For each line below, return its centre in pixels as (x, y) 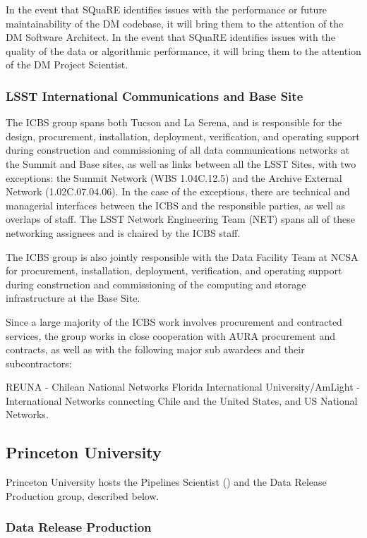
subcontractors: (39, 363)
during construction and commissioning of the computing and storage (156, 284)
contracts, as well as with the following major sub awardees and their (155, 349)
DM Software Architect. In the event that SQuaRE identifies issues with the (170, 37)
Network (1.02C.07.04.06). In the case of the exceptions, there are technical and (178, 191)
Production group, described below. (83, 495)
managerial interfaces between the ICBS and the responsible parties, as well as (176, 205)
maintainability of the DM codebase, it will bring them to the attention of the (175, 23)
